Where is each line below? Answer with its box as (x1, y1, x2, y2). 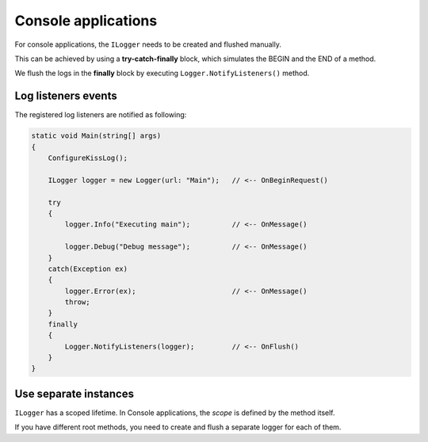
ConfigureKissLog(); (48, 154, 128, 162)
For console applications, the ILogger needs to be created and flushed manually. (14, 40, 281, 49)
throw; (64, 298, 90, 307)
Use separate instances (14, 387, 135, 400)
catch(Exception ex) (48, 264, 128, 273)
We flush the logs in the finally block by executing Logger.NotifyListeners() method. (14, 68, 310, 78)
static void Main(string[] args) (31, 131, 162, 140)
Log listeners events (14, 90, 118, 103)
